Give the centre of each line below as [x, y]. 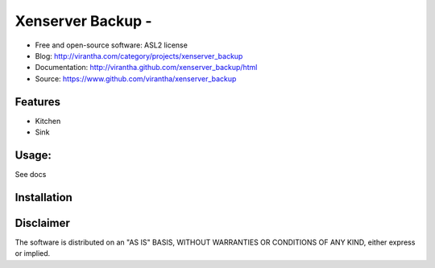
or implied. [33, 254]
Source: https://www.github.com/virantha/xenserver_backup [136, 78]
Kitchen [48, 121]
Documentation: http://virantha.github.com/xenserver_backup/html [146, 68]
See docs [31, 174]
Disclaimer [42, 223]
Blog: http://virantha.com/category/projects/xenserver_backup [139, 56]
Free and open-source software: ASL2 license [112, 45]
